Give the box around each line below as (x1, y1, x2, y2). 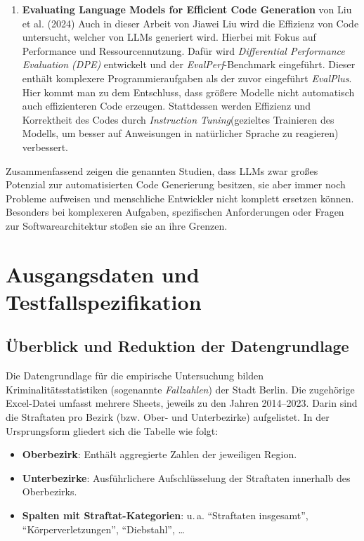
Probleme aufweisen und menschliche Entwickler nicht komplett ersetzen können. (6, 190, 354, 205)
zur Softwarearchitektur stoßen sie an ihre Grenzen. (6, 218, 228, 233)
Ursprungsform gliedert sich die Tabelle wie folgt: (6, 423, 219, 438)
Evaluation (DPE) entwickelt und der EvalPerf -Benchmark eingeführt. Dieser (22, 57, 356, 72)
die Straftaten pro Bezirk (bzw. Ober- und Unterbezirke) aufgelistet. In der (6, 410, 330, 424)
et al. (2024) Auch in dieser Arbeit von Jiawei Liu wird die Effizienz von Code (22, 15, 359, 30)
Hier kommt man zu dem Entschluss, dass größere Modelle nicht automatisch (22, 84, 355, 99)
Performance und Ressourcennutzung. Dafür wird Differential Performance (22, 43, 345, 58)
